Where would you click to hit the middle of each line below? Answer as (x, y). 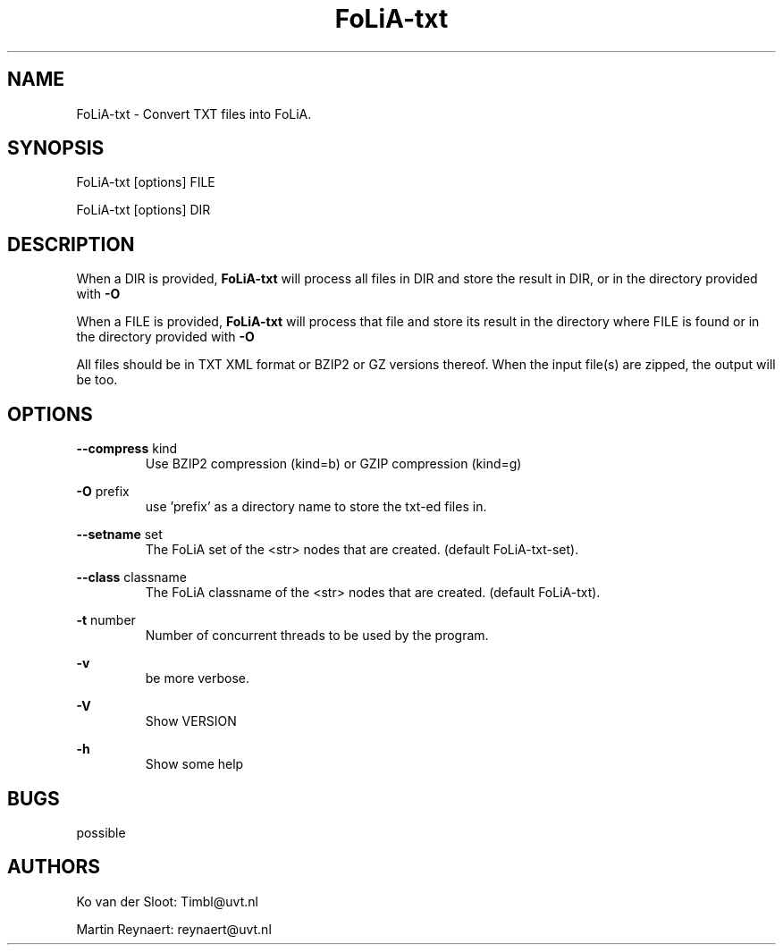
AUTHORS (54, 867)
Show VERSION (191, 721)
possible (101, 832)
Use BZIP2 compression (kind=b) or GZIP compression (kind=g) (333, 464)
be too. (97, 380)
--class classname (131, 577)
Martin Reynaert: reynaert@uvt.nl (174, 929)
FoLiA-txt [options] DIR (143, 210)
